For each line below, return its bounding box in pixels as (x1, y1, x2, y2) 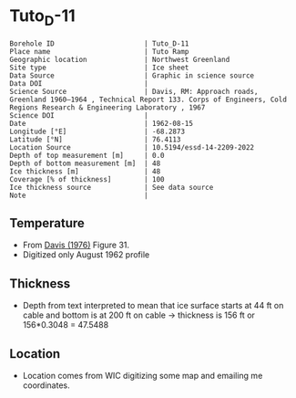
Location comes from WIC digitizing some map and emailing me (22, 370, 263, 381)
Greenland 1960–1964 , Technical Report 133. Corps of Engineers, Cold (9, 95, 287, 104)
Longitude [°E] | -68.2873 (9, 127, 185, 136)
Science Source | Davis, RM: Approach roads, (9, 87, 259, 96)
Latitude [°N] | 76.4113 (9, 134, 181, 144)
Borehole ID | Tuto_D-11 (9, 38, 189, 48)
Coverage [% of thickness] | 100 (9, 174, 166, 183)
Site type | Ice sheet (9, 63, 189, 72)
